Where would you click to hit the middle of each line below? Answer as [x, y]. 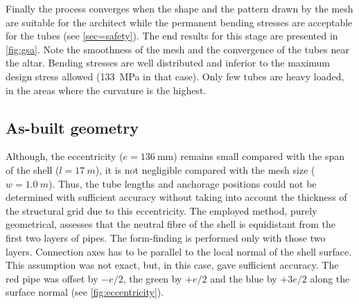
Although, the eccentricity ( [64, 156]
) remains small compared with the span [259, 156]
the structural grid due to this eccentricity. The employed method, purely [161, 210]
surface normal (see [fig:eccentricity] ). [85, 292]
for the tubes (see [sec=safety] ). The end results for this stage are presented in [172, 36]
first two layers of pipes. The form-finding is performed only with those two [166, 237]
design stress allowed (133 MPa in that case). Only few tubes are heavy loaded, [175, 76]
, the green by [152, 278]
